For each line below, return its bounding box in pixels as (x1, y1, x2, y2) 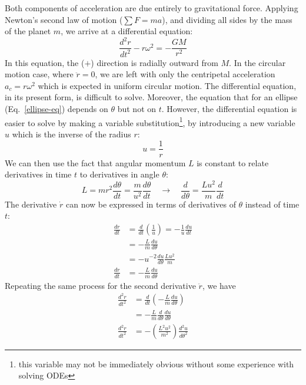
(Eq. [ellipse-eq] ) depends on (5, 103, 108, 115)
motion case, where (5, 68, 74, 80)
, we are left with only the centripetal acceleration (95, 68, 275, 80)
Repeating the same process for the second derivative (5, 279, 196, 291)
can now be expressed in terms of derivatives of (65, 198, 236, 210)
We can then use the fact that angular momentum (5, 156, 186, 169)
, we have (202, 279, 236, 291)
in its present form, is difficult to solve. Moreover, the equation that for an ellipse (5, 91, 298, 103)
